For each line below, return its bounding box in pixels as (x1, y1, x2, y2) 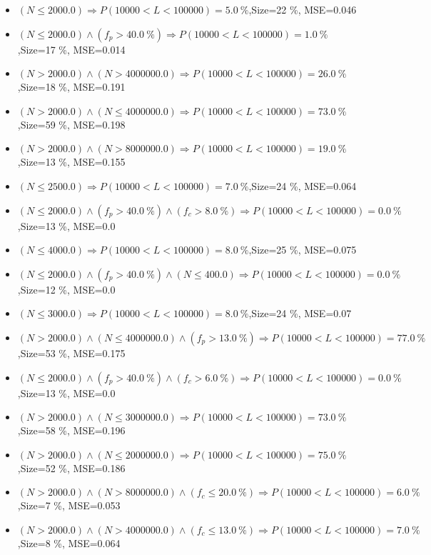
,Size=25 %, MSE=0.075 (248, 242, 357, 257)
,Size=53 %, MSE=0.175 (17, 345, 126, 360)
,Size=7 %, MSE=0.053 (17, 498, 121, 513)
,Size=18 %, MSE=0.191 (17, 79, 126, 94)
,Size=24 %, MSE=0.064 (248, 178, 357, 193)
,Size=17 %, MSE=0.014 (17, 41, 126, 56)
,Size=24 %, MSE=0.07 (248, 306, 352, 321)
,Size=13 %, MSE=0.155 (17, 154, 126, 169)
